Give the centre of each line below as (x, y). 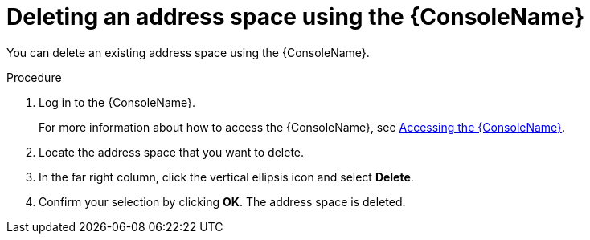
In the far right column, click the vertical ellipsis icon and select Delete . (226, 177)
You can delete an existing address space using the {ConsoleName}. (188, 52)
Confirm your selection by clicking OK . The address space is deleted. (222, 201)
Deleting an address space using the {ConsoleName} (296, 17)
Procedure (34, 77)
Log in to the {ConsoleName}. (117, 102)
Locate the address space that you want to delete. (172, 152)
